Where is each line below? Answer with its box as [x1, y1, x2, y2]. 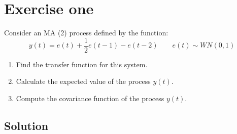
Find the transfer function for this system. [16, 59, 148, 69]
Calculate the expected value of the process [16, 76, 151, 86]
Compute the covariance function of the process [16, 93, 164, 103]
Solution [4, 117, 49, 133]
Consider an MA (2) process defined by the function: [4, 27, 168, 38]
